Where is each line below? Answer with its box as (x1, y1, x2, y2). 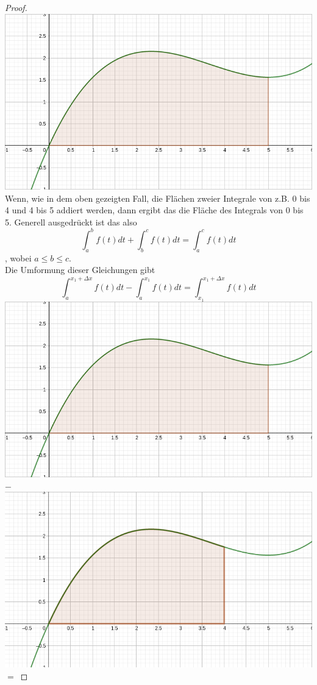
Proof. (5, 1, 27, 13)
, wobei (5, 251, 32, 264)
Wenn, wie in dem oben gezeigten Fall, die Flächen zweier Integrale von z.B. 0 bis (5, 191, 310, 204)
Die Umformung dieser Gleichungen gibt (5, 263, 155, 276)
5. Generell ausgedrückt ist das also (5, 215, 137, 228)
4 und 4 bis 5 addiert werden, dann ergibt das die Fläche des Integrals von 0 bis (5, 204, 304, 216)
